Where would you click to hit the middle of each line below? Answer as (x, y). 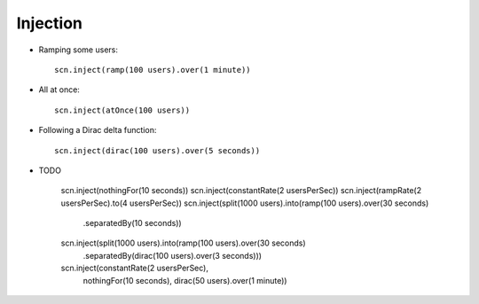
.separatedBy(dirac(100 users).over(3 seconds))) (172, 255)
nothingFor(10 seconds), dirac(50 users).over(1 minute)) (185, 280)
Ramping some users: (79, 50)
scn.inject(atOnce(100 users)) (122, 110)
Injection (50, 23)
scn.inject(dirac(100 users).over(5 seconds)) (157, 150)
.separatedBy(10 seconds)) (132, 223)
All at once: (59, 90)
